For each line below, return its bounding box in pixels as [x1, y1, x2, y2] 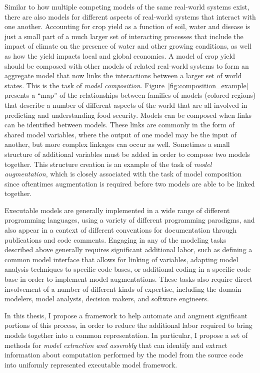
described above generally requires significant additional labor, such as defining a [4, 244, 252, 255]
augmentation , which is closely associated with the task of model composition [4, 168, 241, 179]
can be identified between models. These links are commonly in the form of [4, 119, 234, 130]
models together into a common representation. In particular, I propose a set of [4, 330, 248, 340]
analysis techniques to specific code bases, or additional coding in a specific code [4, 264, 251, 274]
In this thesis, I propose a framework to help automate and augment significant [4, 310, 247, 320]
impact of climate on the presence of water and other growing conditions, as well [4, 41, 251, 51]
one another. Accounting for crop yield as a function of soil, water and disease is [4, 21, 250, 32]
